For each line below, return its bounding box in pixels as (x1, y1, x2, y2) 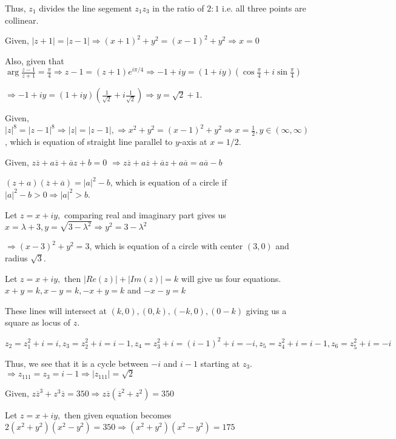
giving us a (246, 304, 287, 317)
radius (5, 252, 28, 264)
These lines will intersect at (5, 304, 107, 317)
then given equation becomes (64, 409, 172, 421)
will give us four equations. (181, 272, 281, 284)
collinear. (5, 13, 39, 26)
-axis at (179, 135, 207, 148)
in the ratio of (152, 2, 204, 14)
